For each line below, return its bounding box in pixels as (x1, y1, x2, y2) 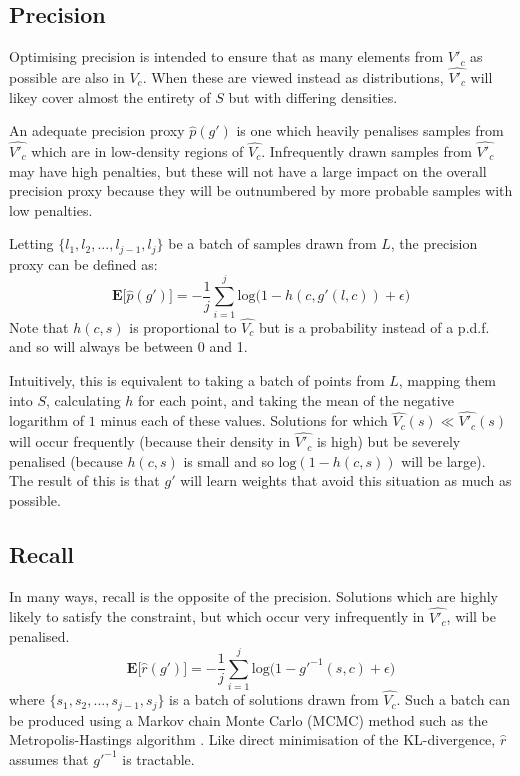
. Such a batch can (396, 689, 511, 710)
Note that (9, 316, 69, 337)
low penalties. (9, 199, 93, 220)
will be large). (401, 450, 486, 471)
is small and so (183, 450, 274, 471)
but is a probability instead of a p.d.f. (258, 316, 490, 337)
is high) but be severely (316, 431, 461, 452)
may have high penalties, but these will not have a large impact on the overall (9, 160, 487, 181)
